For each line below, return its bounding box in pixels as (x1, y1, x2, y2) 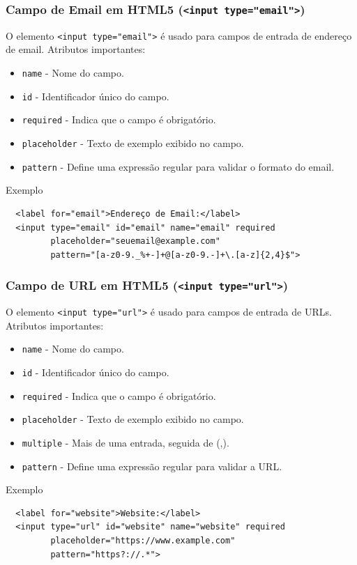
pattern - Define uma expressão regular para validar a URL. (22, 458, 282, 473)
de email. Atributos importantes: (6, 42, 146, 56)
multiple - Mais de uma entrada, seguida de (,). (22, 435, 229, 449)
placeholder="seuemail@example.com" (50, 236, 220, 247)
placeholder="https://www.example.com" (50, 536, 236, 546)
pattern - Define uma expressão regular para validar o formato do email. (22, 159, 335, 173)
